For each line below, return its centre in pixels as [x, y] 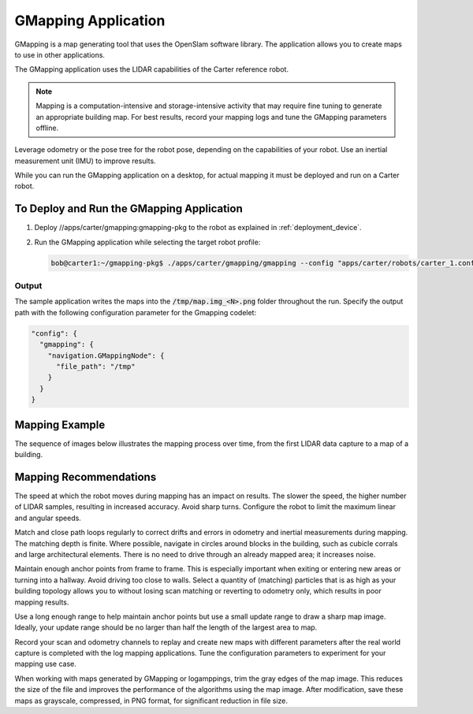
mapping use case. [45, 664]
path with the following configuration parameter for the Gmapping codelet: [135, 312]
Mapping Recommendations [86, 477]
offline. [47, 128]
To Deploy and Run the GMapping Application [129, 209]
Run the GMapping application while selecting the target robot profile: [147, 242]
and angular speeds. [48, 518]
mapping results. [42, 602]
